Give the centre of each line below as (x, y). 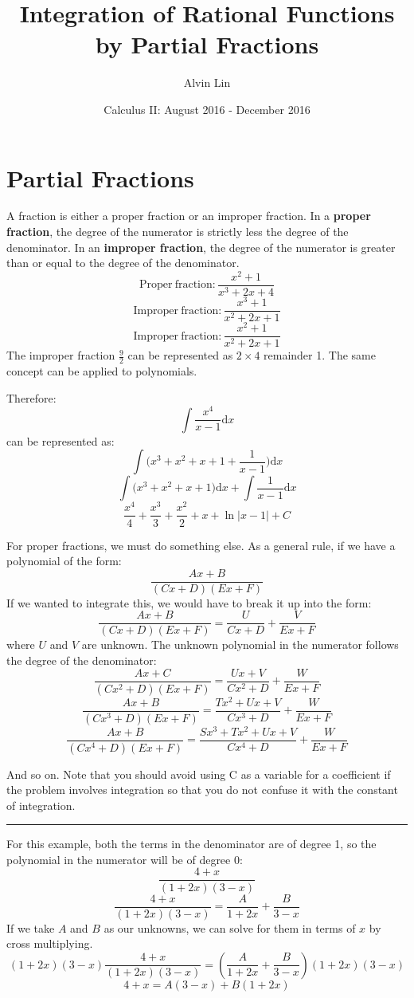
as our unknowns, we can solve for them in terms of (230, 927)
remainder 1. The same (320, 355)
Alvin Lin (207, 83)
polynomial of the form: (64, 561)
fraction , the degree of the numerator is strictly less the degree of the (178, 232)
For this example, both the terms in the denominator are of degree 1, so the (191, 844)
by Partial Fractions (207, 44)
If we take (31, 927)
